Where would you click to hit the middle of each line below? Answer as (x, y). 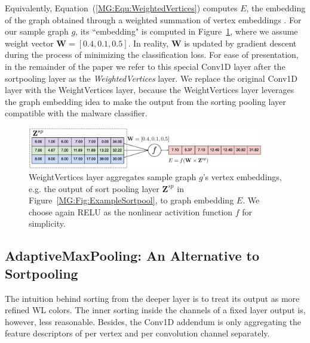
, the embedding (276, 8)
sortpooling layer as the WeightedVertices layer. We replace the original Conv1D (151, 78)
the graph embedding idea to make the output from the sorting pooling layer (145, 101)
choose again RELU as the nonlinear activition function (131, 211)
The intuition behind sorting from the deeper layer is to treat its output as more (152, 298)
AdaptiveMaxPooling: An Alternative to (132, 256)
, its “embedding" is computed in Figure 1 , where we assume (187, 31)
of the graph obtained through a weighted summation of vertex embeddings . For (153, 19)
